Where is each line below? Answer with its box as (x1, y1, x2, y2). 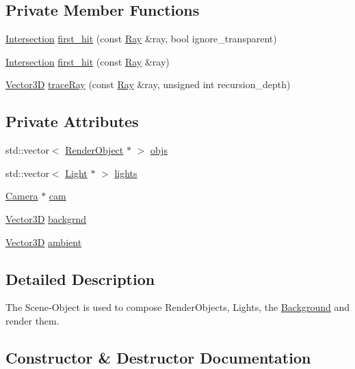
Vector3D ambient (5, 234, 82, 249)
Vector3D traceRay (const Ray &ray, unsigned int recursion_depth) (5, 77, 291, 92)
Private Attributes (5, 111, 139, 132)
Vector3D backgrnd (5, 211, 87, 225)
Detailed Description (5, 268, 155, 289)
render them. (5, 313, 60, 327)
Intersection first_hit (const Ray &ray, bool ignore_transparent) (5, 31, 277, 46)
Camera (5, 189, 38, 203)
